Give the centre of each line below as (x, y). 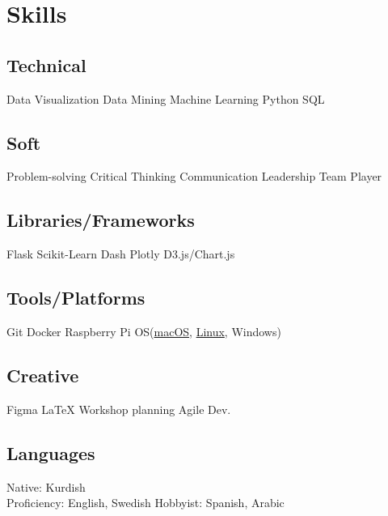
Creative (43, 375)
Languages (51, 452)
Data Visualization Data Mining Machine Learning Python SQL (166, 98)
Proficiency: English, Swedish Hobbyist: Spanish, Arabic (145, 503)
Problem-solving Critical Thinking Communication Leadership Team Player (194, 176)
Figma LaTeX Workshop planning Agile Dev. (119, 409)
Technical (46, 64)
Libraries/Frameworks (101, 220)
